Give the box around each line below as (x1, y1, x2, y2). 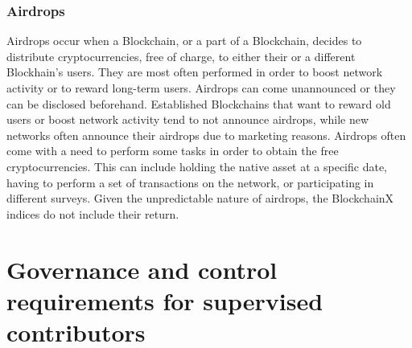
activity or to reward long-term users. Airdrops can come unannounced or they (6, 80, 396, 96)
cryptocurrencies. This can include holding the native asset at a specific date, (6, 158, 387, 174)
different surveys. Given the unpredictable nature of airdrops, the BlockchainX (6, 190, 394, 207)
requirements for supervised (6, 284, 323, 317)
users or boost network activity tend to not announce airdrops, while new (6, 111, 369, 128)
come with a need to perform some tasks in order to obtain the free (6, 142, 339, 159)
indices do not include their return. (6, 205, 179, 222)
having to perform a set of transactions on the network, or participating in (6, 174, 374, 190)
